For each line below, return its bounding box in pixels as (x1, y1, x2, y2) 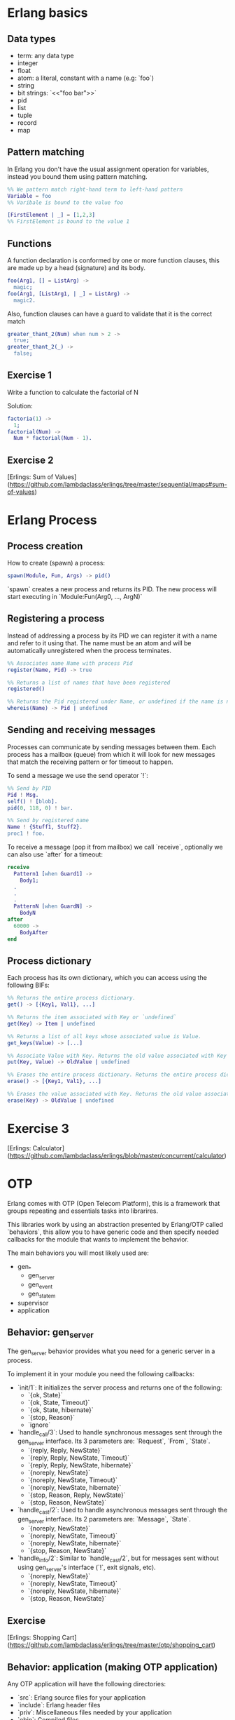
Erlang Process (7, 512, 97, 528)
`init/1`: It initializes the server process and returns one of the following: (17, 1383, 222, 1392)
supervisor (17, 1298, 49, 1307)
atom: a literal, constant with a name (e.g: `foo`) (17, 74, 155, 82)
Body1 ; (20, 877, 39, 884)
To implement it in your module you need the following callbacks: (7, 1369, 194, 1378)
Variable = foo (7, 192, 52, 199)
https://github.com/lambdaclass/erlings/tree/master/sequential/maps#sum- (9, 481, 227, 489)
